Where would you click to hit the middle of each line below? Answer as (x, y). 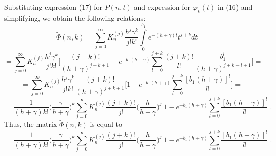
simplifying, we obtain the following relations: (75, 17)
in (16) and (235, 7)
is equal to (106, 124)
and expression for (162, 7)
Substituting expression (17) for (53, 7)
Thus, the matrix (31, 124)
